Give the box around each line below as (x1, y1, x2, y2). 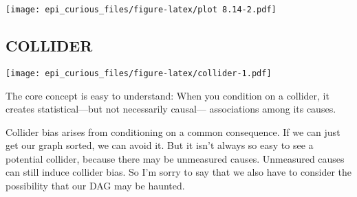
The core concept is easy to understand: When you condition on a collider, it (6, 88, 329, 102)
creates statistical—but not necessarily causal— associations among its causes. (6, 102, 336, 116)
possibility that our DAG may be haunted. (6, 178, 185, 193)
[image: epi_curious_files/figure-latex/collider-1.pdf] (6, 68, 272, 78)
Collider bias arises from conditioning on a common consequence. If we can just (6, 124, 340, 139)
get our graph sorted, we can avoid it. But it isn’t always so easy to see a (6, 138, 314, 152)
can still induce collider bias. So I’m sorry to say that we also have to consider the (6, 165, 352, 179)
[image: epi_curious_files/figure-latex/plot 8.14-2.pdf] (6, 5, 277, 14)
